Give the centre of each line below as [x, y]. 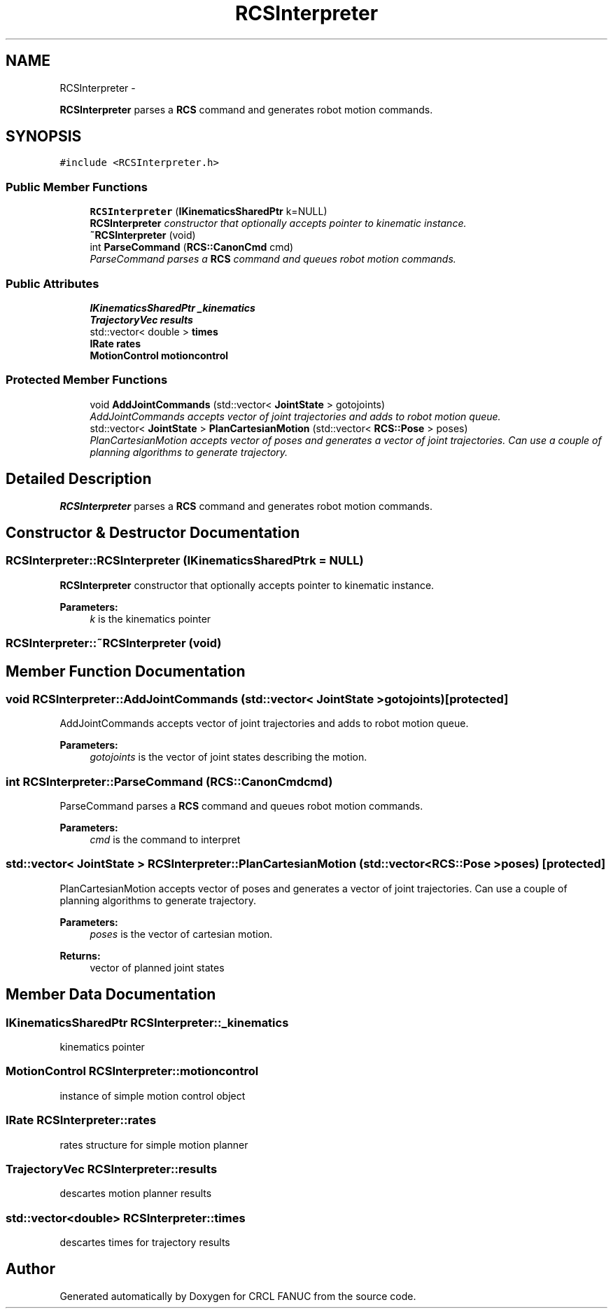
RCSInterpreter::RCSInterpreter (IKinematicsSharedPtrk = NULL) [185, 561]
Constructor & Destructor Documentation [153, 532]
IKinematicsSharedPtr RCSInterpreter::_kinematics [147, 1022]
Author [30, 1269]
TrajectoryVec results [141, 319]
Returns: [80, 955]
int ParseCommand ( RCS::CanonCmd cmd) [192, 247]
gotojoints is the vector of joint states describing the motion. [228, 757]
